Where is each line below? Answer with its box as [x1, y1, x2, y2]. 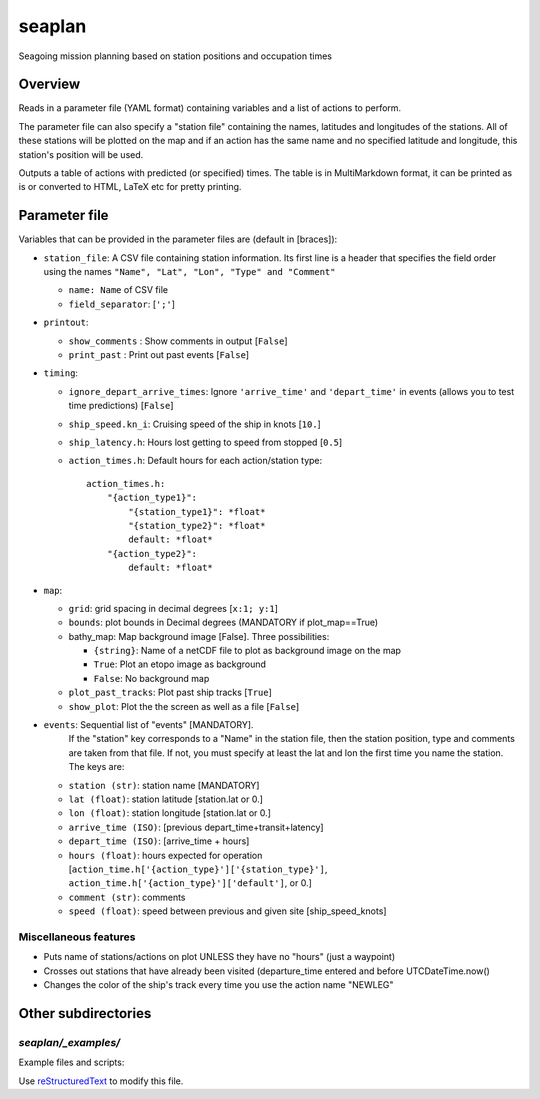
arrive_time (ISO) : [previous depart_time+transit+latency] [68, 821, 324, 833]
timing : [43, 367, 79, 379]
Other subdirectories [18, 1005, 152, 1022]
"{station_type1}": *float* [128, 506, 266, 517]
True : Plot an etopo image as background [93, 658, 267, 670]
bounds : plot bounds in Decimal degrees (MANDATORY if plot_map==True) [68, 616, 379, 629]
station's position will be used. [18, 148, 144, 160]
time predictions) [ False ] [68, 400, 174, 412]
